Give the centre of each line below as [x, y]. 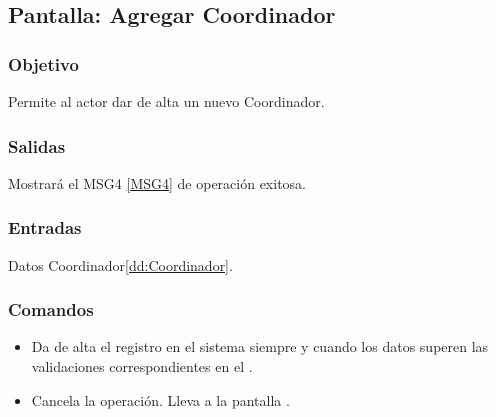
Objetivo [43, 63]
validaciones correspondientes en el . [142, 366]
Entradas [45, 227]
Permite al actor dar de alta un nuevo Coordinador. [166, 101]
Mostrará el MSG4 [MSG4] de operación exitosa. [157, 182]
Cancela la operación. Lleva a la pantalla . [160, 399]
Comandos [51, 309]
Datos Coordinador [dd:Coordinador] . [120, 264]
